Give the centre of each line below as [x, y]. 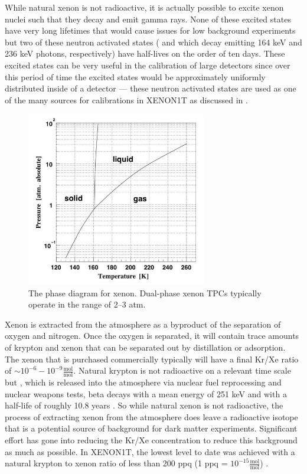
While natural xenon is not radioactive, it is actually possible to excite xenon [144, 7]
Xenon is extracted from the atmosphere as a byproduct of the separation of [143, 324]
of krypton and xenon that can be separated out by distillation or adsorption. [145, 347]
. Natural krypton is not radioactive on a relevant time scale [182, 370]
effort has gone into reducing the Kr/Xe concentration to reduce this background [151, 440]
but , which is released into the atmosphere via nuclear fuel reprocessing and [143, 382]
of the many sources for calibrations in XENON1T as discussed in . [126, 99]
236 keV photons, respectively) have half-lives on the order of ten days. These [145, 53]
